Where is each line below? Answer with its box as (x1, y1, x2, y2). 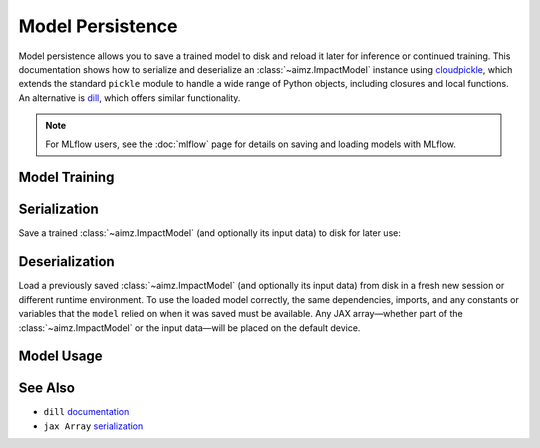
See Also (18, 380, 75, 397)
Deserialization (18, 253, 115, 270)
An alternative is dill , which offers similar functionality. (18, 91, 241, 104)
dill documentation (43, 406, 130, 418)
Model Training (18, 169, 115, 186)
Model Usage (18, 348, 103, 365)
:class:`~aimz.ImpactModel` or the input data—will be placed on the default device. (18, 321, 361, 334)
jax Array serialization (43, 420, 144, 432)
